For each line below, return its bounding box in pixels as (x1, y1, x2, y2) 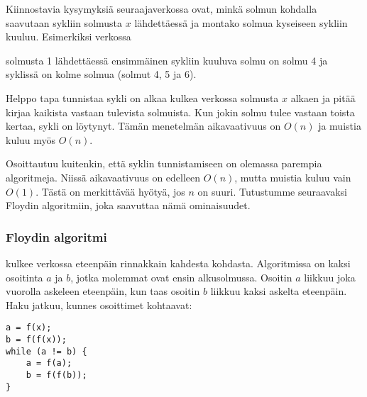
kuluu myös (6, 132, 56, 147)
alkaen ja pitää (290, 90, 356, 105)
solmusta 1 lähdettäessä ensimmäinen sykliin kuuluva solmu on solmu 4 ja (6, 52, 328, 67)
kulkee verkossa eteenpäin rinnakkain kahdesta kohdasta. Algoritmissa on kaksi (6, 255, 351, 270)
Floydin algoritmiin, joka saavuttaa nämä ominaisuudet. (6, 198, 251, 213)
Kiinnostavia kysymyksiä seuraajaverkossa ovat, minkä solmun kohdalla (6, 1, 317, 16)
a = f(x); (6, 323, 52, 333)
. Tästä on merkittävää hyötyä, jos (35, 184, 185, 198)
